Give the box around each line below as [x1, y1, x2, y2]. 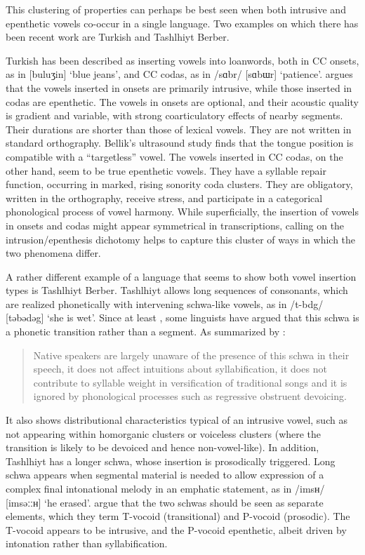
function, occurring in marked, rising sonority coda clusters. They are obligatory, [6, 177, 353, 192]
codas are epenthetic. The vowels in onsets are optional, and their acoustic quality [6, 94, 359, 109]
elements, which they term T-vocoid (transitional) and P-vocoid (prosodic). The [6, 509, 350, 523]
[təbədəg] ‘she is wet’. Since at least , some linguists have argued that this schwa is [6, 310, 359, 325]
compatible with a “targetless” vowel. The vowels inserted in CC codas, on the [6, 149, 343, 163]
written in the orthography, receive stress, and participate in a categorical [6, 190, 323, 205]
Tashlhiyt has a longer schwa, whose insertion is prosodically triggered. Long [6, 453, 336, 468]
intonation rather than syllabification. [6, 536, 168, 551]
